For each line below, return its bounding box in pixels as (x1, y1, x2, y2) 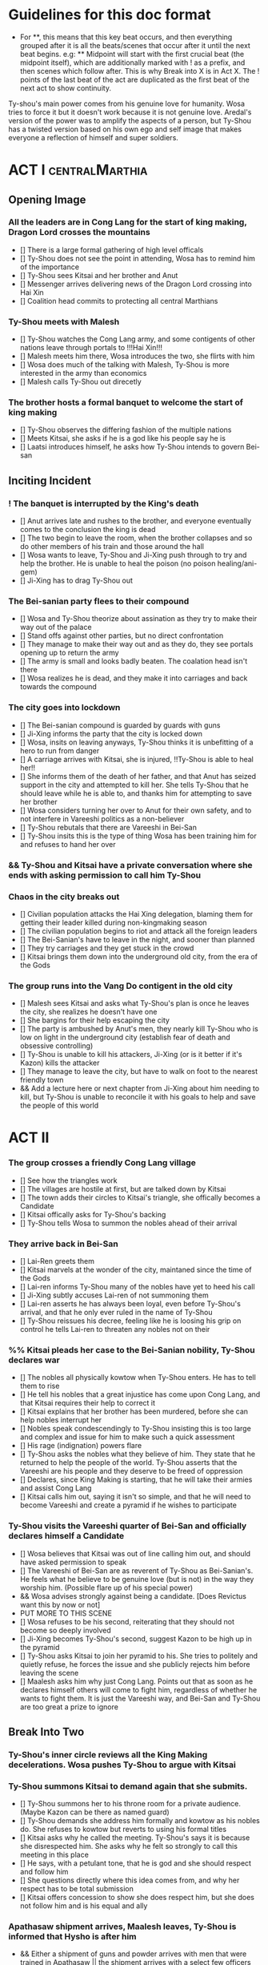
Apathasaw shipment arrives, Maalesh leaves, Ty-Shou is (8, 1921, 237, 1932)
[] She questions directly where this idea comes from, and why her (19, 1875, 240, 1885)
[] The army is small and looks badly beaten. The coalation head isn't (19, 656, 248, 666)
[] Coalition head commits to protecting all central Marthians (19, 296, 218, 305)
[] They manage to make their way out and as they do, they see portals (19, 640, 254, 649)
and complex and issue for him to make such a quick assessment (19, 1432, 235, 1442)
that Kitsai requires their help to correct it (19, 1398, 156, 1408)
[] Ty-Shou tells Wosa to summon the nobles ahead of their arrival (19, 1218, 238, 1228)
